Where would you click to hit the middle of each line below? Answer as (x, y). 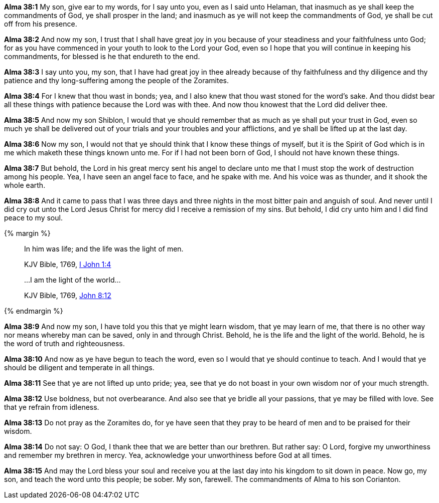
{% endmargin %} (34, 311)
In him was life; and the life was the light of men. (104, 249)
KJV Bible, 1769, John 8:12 (68, 295)
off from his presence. (41, 24)
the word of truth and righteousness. (64, 343)
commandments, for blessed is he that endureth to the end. (102, 56)
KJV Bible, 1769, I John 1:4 (68, 264)
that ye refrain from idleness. (52, 407)
